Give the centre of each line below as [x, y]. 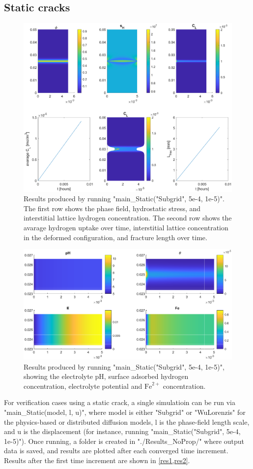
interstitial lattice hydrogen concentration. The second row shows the [128, 218]
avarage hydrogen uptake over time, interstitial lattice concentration [126, 227]
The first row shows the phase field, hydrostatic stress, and [112, 208]
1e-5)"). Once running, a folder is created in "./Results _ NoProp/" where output [124, 441]
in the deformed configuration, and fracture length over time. [115, 237]
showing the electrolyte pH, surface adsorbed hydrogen [106, 376]
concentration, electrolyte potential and [83, 386]
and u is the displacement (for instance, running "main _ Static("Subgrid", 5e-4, [122, 431]
